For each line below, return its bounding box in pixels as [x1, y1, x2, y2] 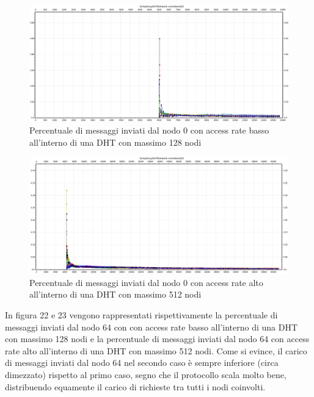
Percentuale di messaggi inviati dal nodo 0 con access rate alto [29, 276, 263, 288]
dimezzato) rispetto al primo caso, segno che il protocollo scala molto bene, [5, 368, 287, 381]
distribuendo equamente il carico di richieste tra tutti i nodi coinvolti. [5, 380, 266, 393]
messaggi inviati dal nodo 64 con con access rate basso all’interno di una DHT [5, 320, 298, 333]
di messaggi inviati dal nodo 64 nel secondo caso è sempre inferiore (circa [5, 356, 279, 369]
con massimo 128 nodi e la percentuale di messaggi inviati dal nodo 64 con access [5, 332, 310, 345]
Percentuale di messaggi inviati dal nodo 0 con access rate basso [29, 124, 269, 137]
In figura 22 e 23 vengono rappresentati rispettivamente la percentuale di [5, 308, 278, 321]
